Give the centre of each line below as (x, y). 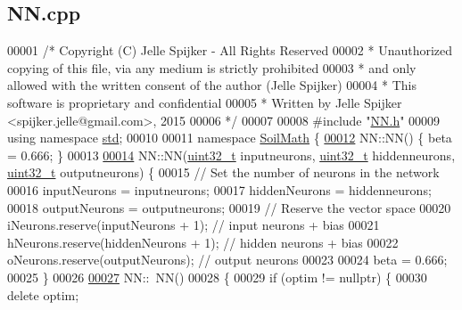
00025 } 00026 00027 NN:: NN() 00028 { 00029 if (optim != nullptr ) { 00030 (217, 277)
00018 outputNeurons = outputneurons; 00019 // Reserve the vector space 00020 (229, 207)
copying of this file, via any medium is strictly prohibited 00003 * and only (212, 67)
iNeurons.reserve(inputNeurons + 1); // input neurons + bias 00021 (194, 225)
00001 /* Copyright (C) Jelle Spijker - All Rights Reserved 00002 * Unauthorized (230, 50)
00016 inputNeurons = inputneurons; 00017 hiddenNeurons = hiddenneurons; (219, 189)
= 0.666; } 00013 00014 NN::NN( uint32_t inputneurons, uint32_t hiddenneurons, (231, 155)
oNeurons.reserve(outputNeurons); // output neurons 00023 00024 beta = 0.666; (227, 260)
